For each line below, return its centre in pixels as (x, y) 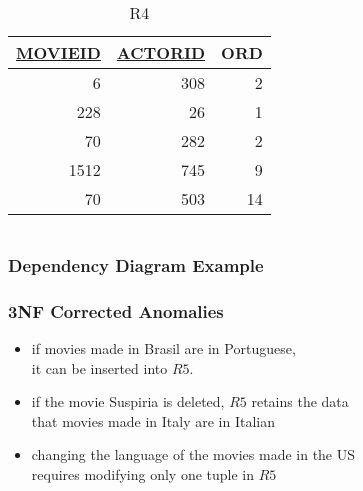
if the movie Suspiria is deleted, (128, 401)
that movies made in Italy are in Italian (153, 420)
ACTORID (161, 52)
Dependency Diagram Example (136, 264)
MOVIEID (58, 52)
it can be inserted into (99, 367)
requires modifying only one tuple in (143, 474)
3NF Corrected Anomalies (116, 310)
